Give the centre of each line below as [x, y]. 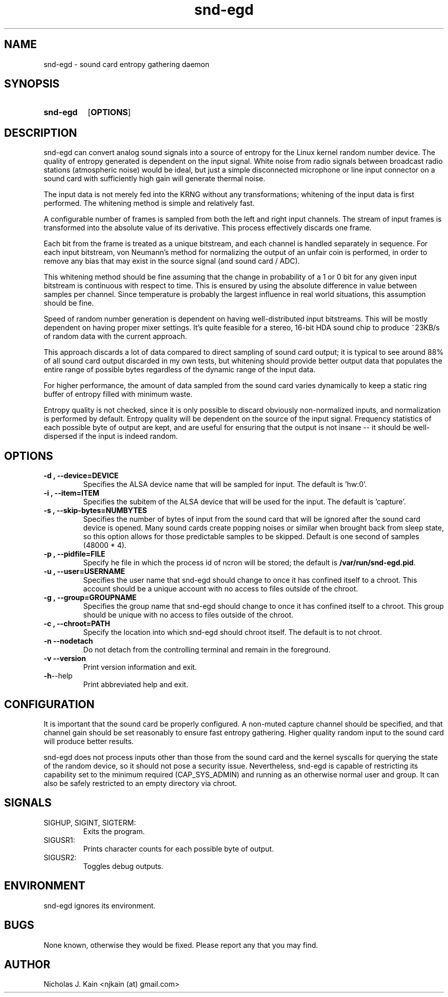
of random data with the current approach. [115, 336]
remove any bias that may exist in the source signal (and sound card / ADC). [172, 261]
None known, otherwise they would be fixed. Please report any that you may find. [181, 945]
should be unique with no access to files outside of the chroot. [188, 615]
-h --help [58, 676]
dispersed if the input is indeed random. [111, 436]
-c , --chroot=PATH [77, 624]
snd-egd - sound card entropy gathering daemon [127, 64]
